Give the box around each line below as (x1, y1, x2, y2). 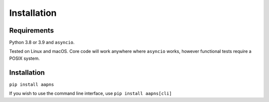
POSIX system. (9, 55, 40, 61)
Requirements (9, 26, 54, 35)
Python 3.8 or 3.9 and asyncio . (9, 40, 75, 46)
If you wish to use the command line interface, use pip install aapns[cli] (9, 91, 172, 97)
